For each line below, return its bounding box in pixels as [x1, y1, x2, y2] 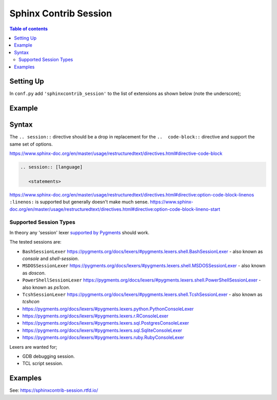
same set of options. [9, 141, 53, 147]
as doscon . [22, 270, 46, 276]
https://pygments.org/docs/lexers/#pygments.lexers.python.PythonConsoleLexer [22, 306, 194, 312]
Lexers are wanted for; [9, 344, 57, 350]
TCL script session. [22, 361, 64, 367]
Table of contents [9, 26, 48, 32]
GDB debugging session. [22, 353, 75, 359]
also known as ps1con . [22, 284, 70, 290]
